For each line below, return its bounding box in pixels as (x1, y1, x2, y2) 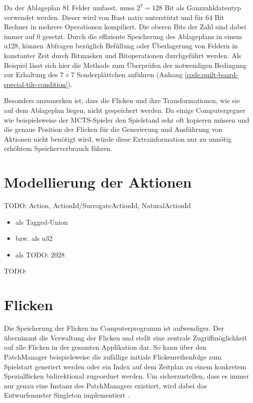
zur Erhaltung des (4, 69, 58, 80)
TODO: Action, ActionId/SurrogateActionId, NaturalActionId (4, 200, 191, 211)
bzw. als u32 (15, 233, 53, 243)
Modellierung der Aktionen (4, 172, 192, 192)
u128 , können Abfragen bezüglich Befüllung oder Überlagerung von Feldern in (4, 41, 238, 51)
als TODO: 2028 (15, 249, 65, 259)
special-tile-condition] (4, 79, 68, 89)
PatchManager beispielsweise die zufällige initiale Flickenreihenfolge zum (4, 351, 222, 361)
